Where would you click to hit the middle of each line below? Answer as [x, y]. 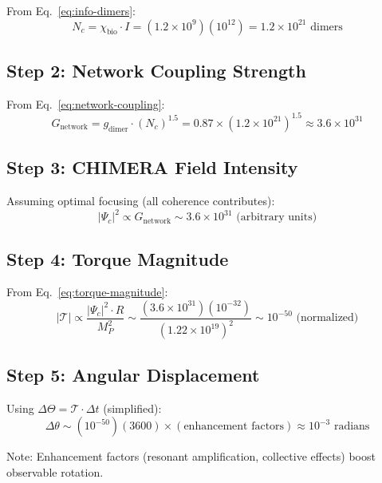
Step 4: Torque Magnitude [118, 258]
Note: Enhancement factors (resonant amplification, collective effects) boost [191, 456]
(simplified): [132, 408]
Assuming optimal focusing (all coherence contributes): [141, 201]
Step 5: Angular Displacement [133, 374]
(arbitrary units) [277, 218]
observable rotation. [55, 471]
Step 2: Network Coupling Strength [156, 70]
